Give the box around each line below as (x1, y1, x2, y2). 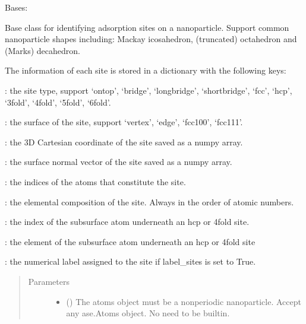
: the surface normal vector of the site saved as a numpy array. (5, 155, 232, 168)
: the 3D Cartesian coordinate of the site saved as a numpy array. (5, 135, 243, 148)
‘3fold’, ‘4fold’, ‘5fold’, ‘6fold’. (5, 96, 111, 108)
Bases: (5, 1, 28, 13)
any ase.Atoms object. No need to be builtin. (66, 307, 230, 319)
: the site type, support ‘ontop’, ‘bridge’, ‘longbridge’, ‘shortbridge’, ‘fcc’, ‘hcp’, (5, 84, 292, 96)
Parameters (28, 275, 70, 287)
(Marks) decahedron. (5, 44, 80, 56)
